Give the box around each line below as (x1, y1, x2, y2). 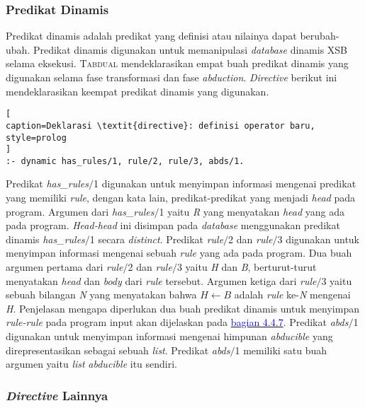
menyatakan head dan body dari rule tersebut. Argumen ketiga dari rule (6, 273, 317, 288)
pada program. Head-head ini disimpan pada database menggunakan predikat (6, 218, 340, 233)
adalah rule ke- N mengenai (234, 287, 351, 302)
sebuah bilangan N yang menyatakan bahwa (6, 287, 197, 302)
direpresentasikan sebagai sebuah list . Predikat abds (6, 342, 230, 357)
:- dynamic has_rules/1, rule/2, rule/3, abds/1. (6, 156, 245, 166)
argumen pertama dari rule (6, 260, 123, 274)
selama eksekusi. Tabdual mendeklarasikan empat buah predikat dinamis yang (6, 56, 349, 71)
